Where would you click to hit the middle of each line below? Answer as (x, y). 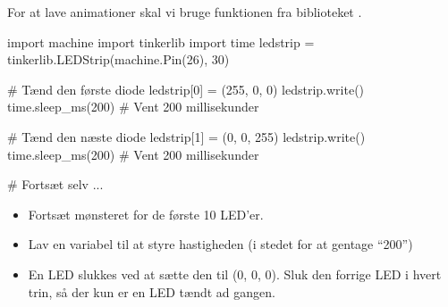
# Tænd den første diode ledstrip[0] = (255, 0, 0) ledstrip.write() (186, 89)
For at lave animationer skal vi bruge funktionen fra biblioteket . (185, 12)
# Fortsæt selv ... (55, 184)
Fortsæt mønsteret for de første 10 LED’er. (146, 214)
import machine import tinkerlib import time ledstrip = (161, 41)
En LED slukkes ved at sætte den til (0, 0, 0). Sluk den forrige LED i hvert (235, 274)
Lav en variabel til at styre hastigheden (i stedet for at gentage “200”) (220, 244)
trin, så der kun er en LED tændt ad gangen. (152, 291)
